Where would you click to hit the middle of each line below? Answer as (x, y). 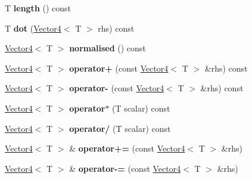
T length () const (38, 8)
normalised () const (108, 48)
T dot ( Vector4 (33, 28)
